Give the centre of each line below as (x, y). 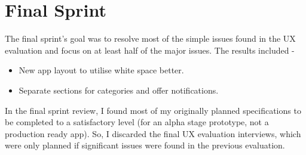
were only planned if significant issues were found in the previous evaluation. (145, 145)
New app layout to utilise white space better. (101, 70)
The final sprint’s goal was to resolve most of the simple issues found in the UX (150, 38)
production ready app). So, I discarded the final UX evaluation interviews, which (153, 133)
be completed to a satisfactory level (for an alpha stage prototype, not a (137, 122)
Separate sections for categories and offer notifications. (119, 90)
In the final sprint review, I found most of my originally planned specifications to (153, 110)
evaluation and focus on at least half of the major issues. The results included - (150, 50)
